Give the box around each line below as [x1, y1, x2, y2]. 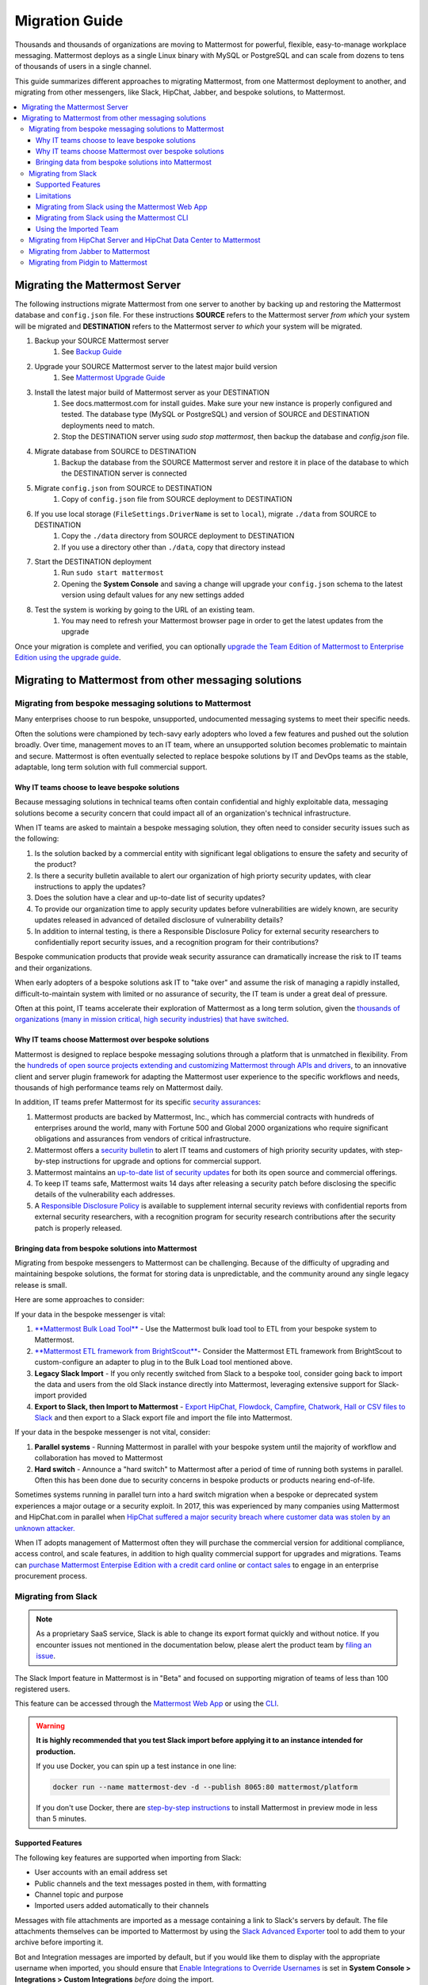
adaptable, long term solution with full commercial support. [14, 762, 208, 772]
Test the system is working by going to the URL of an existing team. [34, 604, 255, 615]
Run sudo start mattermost [61, 568, 164, 577]
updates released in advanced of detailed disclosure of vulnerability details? [34, 915, 284, 925]
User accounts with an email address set [34, 1867, 168, 1877]
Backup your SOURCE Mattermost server [34, 336, 170, 345]
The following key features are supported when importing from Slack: [14, 1852, 242, 1862]
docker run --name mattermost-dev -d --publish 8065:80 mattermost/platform [52, 1783, 358, 1791]
